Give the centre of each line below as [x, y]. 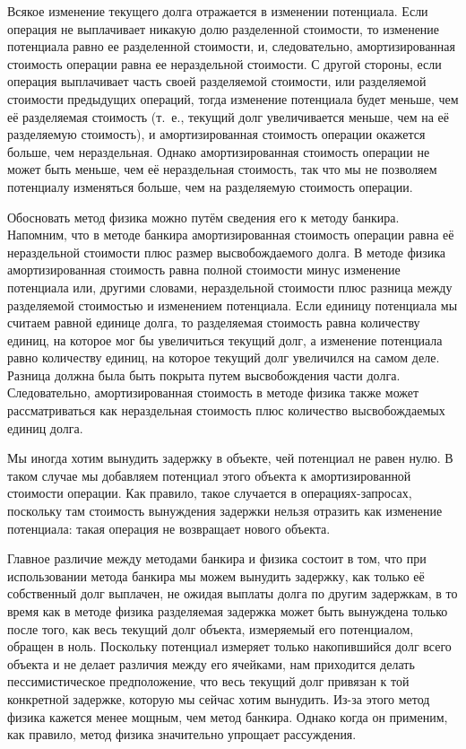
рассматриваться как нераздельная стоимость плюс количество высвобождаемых [226, 410]
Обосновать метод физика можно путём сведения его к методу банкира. [203, 217]
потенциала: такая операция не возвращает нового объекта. [169, 528]
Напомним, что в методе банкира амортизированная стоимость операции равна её [231, 235]
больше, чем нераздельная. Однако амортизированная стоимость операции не [219, 151]
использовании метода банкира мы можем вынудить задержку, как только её [216, 575]
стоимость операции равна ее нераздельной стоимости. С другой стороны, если [224, 63]
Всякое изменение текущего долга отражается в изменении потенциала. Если [218, 11]
